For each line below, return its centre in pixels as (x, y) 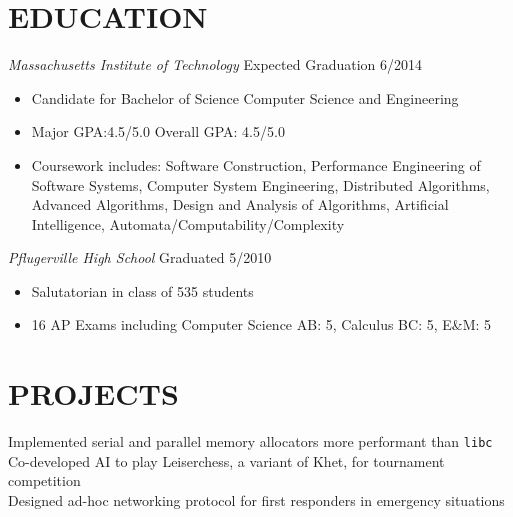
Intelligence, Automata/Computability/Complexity (188, 223)
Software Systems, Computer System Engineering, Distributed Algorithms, (260, 184)
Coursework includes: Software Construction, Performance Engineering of (256, 164)
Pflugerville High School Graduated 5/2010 (140, 257)
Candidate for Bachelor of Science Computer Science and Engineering (245, 97)
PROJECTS (93, 393)
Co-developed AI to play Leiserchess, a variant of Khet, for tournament (226, 460)
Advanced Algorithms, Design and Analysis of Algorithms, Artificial (240, 204)
